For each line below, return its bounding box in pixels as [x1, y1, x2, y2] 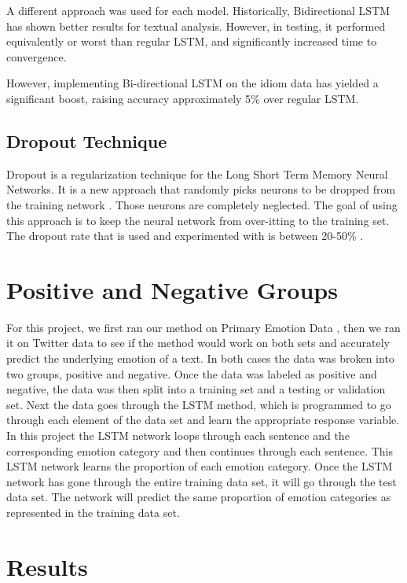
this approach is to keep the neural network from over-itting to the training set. [6, 212, 390, 228]
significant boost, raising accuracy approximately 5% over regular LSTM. [6, 90, 359, 106]
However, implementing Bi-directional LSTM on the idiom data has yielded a [6, 75, 379, 91]
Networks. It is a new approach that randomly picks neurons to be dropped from [6, 181, 396, 197]
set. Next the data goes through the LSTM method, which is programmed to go [6, 396, 391, 412]
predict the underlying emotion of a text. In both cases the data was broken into [6, 350, 394, 367]
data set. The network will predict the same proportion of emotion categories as [6, 489, 391, 505]
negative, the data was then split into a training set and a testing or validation [6, 381, 386, 397]
